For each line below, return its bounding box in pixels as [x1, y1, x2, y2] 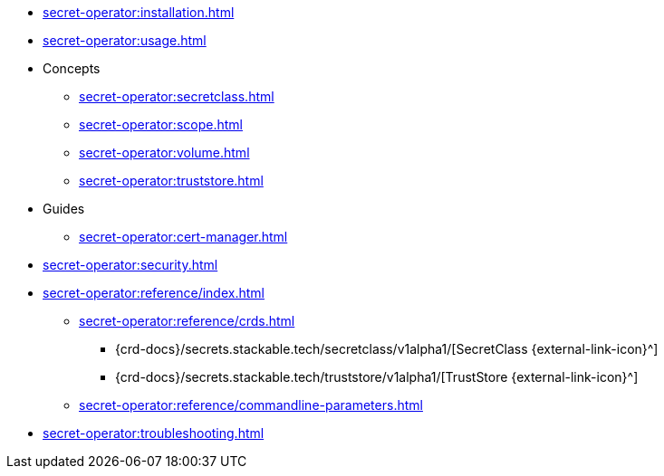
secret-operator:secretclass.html [79, 89, 274, 104]
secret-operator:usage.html [43, 33, 207, 48]
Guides [43, 201, 85, 216]
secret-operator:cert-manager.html [79, 229, 288, 244]
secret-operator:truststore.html [79, 173, 264, 188]
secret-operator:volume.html [79, 145, 250, 160]
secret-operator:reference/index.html [43, 285, 265, 300]
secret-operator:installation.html [43, 5, 235, 20]
